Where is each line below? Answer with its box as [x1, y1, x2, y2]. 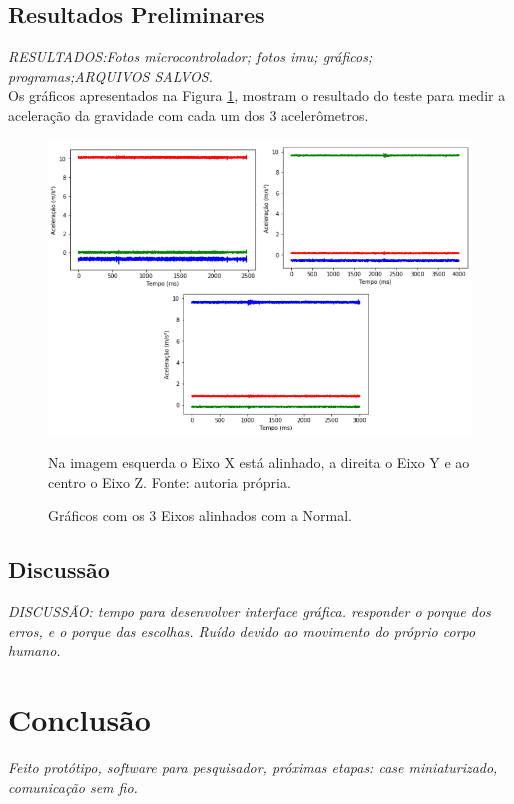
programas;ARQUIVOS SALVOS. [8, 65, 213, 86]
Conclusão [8, 699, 151, 739]
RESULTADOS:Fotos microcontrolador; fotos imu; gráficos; [8, 46, 373, 67]
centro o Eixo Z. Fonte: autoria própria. [48, 471, 291, 492]
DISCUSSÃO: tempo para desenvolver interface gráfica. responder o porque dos [8, 601, 491, 622]
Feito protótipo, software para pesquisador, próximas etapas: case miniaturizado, [8, 756, 498, 777]
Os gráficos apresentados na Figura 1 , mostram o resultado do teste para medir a [8, 85, 506, 106]
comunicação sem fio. [8, 776, 138, 797]
